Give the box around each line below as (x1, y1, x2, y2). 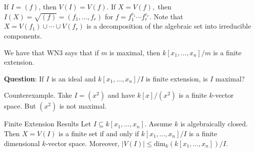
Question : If (4, 73, 44, 83)
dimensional (4, 138, 40, 148)
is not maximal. (59, 101, 107, 111)
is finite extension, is (146, 73, 208, 83)
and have (107, 90, 135, 100)
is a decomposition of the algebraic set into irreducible (86, 21, 251, 31)
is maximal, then (109, 47, 160, 57)
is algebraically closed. (180, 118, 248, 129)
